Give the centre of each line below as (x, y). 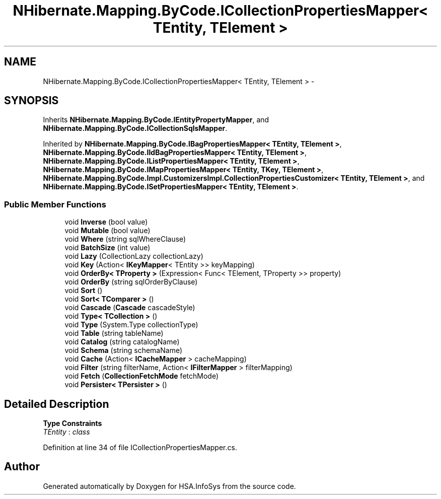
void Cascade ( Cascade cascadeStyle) (130, 308)
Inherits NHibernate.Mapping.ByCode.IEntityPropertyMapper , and (156, 120)
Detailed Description (57, 404)
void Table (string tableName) (114, 333)
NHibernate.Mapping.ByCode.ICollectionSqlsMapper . (135, 128)
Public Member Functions (55, 204)
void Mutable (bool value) (107, 231)
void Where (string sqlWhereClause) (125, 239)
